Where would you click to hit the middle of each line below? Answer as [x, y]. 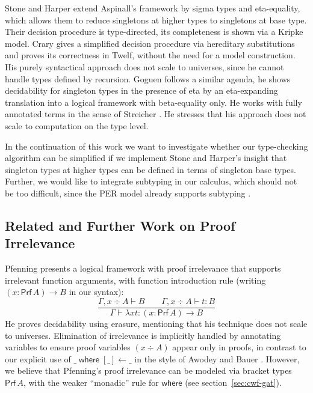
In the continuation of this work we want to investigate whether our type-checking [156, 146]
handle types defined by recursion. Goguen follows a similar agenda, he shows [148, 78]
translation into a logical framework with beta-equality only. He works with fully [153, 102]
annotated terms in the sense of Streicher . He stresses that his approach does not [156, 114]
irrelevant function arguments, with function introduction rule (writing [135, 280]
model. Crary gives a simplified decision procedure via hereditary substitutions [150, 43]
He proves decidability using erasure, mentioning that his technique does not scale [156, 323]
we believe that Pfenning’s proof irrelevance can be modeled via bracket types [148, 370]
